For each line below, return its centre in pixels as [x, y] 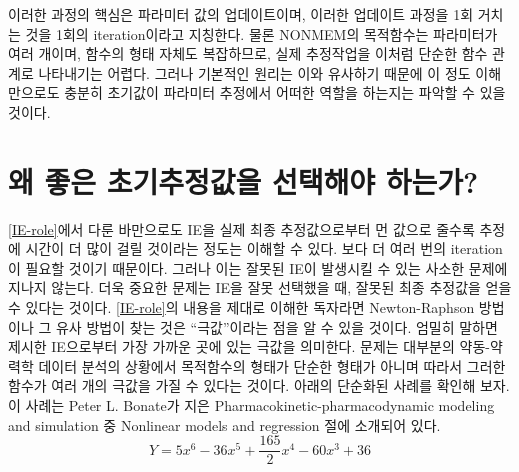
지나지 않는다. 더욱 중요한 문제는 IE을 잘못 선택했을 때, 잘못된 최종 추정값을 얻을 [260, 287]
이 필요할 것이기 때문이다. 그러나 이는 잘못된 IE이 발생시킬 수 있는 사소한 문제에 [258, 267]
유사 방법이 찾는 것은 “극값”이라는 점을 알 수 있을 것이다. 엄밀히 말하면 [276, 326]
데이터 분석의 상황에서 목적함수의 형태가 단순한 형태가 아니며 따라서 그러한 [272, 365]
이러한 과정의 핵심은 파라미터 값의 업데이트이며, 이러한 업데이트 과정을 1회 [241, 14]
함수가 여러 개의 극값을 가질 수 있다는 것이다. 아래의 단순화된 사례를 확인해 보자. [259, 385]
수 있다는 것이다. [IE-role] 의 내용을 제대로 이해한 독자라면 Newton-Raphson [241, 307]
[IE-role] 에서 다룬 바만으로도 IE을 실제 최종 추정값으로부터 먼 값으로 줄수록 [241, 228]
